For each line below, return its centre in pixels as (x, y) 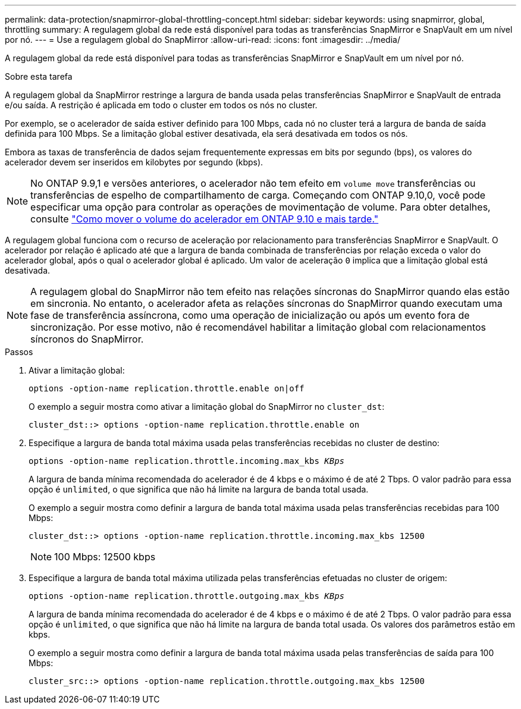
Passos (19, 352)
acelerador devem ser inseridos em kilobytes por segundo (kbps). (134, 162)
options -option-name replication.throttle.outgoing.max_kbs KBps (187, 596)
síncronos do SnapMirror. (87, 339)
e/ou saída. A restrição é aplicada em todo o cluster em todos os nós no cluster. (161, 105)
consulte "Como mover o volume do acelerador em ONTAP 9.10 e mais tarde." (205, 219)
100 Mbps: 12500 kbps (105, 557)
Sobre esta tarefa (39, 76)
